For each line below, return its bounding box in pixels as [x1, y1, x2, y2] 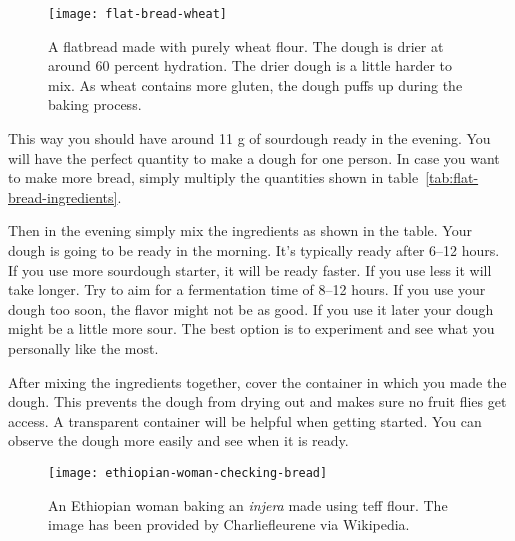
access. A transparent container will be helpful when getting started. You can [8, 410, 482, 431]
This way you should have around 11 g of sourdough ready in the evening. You [8, 128, 491, 149]
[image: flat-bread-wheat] [48, 7, 227, 21]
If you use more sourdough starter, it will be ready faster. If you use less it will [8, 259, 492, 280]
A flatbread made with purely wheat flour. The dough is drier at [48, 35, 444, 56]
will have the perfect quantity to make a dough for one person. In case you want [8, 147, 500, 168]
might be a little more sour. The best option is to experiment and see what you [8, 318, 495, 339]
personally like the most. [8, 337, 159, 358]
